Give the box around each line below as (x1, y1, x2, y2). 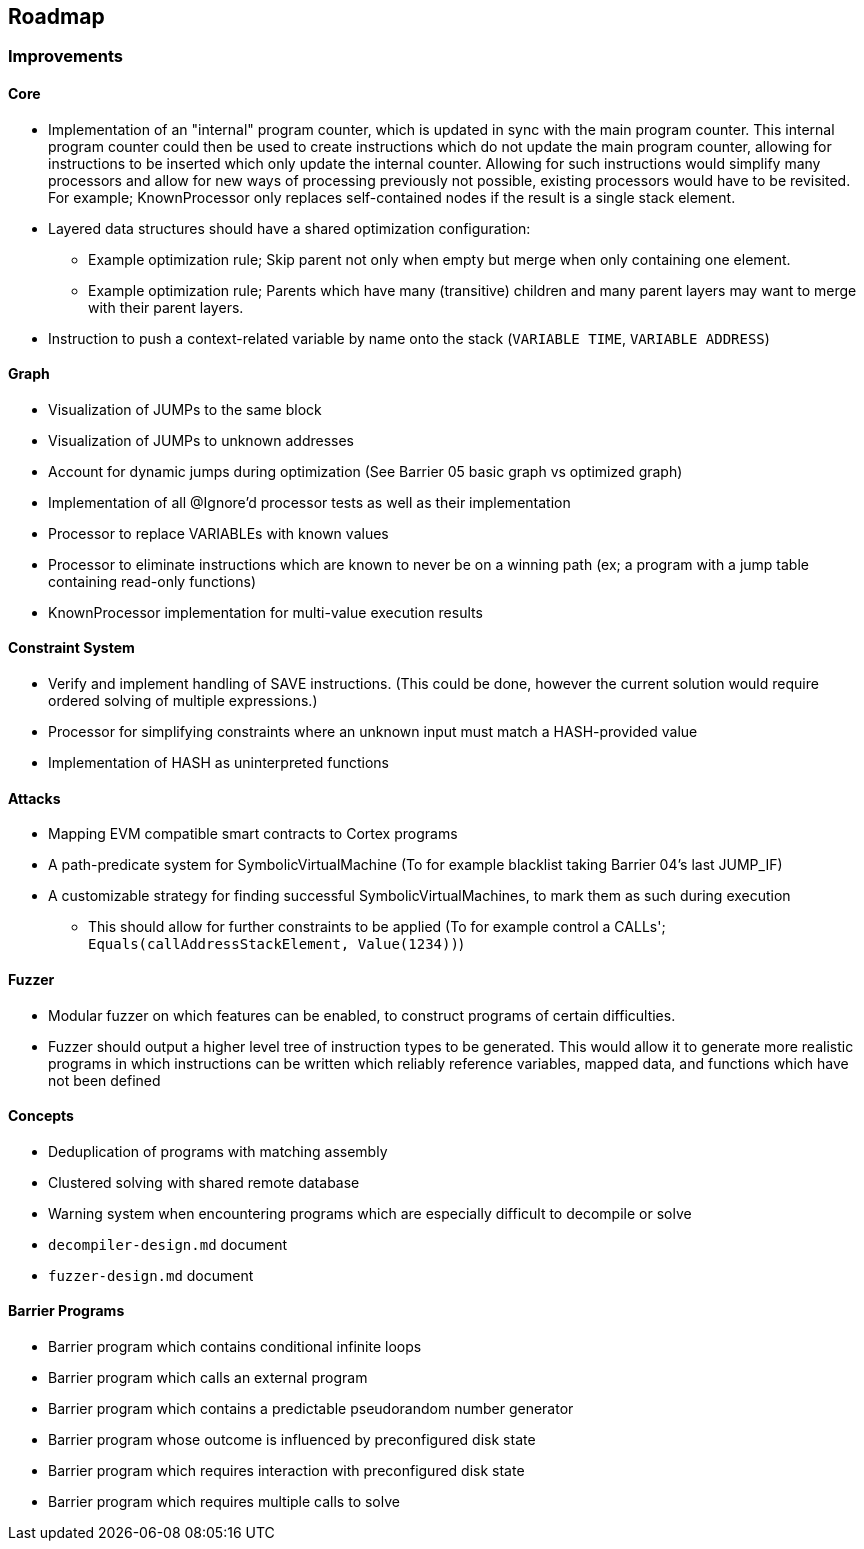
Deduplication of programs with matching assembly (48, 1142, 388, 1160)
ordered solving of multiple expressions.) (48, 692, 318, 710)
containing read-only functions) (48, 572, 257, 590)
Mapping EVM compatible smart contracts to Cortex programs (48, 825, 458, 843)
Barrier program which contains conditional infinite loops (48, 1337, 422, 1355)
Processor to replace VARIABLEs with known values (48, 524, 389, 542)
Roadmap (8, 4, 105, 29)
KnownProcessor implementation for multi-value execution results (48, 603, 483, 621)
